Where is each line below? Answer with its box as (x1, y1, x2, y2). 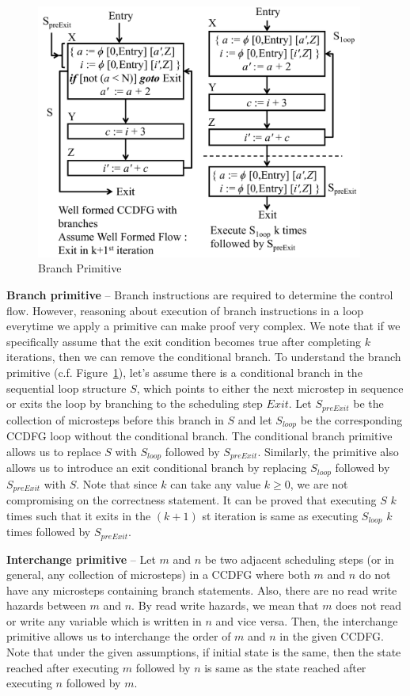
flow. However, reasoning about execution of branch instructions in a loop (6, 302, 364, 318)
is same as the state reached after (204, 659, 366, 675)
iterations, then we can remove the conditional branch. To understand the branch (6, 348, 401, 365)
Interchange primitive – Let (6, 550, 156, 567)
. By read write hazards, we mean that (131, 597, 319, 614)
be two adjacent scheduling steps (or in (204, 550, 394, 567)
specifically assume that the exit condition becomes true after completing (6, 333, 361, 349)
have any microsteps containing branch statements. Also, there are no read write (6, 581, 397, 598)
